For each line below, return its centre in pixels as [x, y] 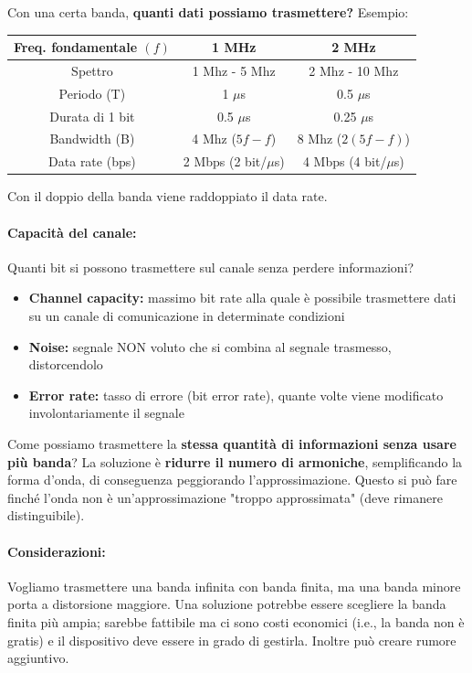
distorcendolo [66, 364]
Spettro [92, 70]
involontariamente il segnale [106, 413]
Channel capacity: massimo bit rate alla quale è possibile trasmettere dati [242, 298]
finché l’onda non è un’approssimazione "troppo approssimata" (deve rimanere [225, 497]
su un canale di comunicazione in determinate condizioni [187, 315]
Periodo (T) [92, 93]
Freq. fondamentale [76, 47]
